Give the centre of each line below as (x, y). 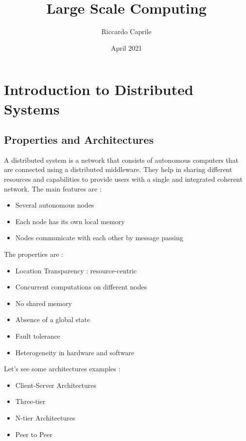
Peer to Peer (34, 434)
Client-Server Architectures (56, 385)
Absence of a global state (53, 319)
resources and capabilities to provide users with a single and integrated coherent (123, 179)
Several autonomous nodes (55, 205)
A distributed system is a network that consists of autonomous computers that (121, 160)
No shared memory (44, 303)
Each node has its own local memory (70, 221)
